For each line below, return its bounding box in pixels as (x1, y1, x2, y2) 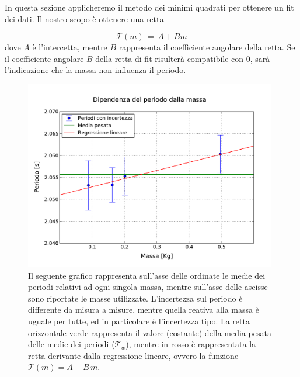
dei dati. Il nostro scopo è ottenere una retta (5, 12, 164, 25)
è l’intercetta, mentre (32, 41, 107, 53)
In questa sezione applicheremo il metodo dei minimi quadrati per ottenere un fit (5, 1, 294, 13)
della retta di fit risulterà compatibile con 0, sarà (95, 52, 270, 64)
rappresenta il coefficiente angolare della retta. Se (118, 41, 295, 53)
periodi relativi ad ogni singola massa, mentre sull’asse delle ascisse (28, 281, 268, 293)
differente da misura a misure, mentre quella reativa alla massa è (28, 303, 259, 316)
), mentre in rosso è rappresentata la (125, 338, 256, 350)
